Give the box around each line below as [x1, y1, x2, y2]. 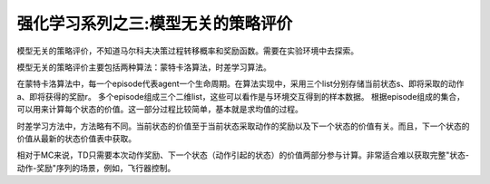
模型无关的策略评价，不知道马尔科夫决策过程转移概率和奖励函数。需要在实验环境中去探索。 [16, 45, 358, 56]
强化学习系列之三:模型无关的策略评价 [16, 14, 293, 34]
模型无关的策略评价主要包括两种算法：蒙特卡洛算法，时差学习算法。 [16, 62, 271, 73]
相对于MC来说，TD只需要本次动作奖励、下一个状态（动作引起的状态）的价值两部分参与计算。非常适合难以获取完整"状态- [16, 150, 469, 160]
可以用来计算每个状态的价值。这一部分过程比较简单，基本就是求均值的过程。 [16, 104, 303, 115]
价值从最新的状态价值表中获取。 [16, 132, 136, 144]
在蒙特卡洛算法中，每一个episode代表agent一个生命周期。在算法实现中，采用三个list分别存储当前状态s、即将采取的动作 [16, 78, 465, 90]
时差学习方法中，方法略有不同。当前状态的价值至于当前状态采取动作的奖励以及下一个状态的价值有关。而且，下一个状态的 [16, 121, 470, 131]
